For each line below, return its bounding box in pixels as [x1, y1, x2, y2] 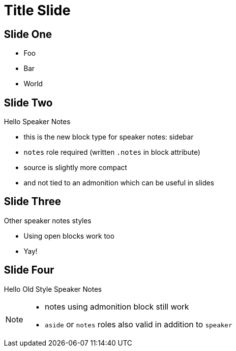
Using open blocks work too [24, 231, 115, 240]
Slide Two [4, 96, 53, 109]
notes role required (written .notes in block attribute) [24, 148, 201, 157]
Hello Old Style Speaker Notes [4, 284, 102, 293]
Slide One [4, 28, 52, 40]
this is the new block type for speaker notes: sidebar [24, 133, 194, 141]
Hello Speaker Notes [4, 117, 71, 126]
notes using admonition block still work [45, 301, 189, 312]
